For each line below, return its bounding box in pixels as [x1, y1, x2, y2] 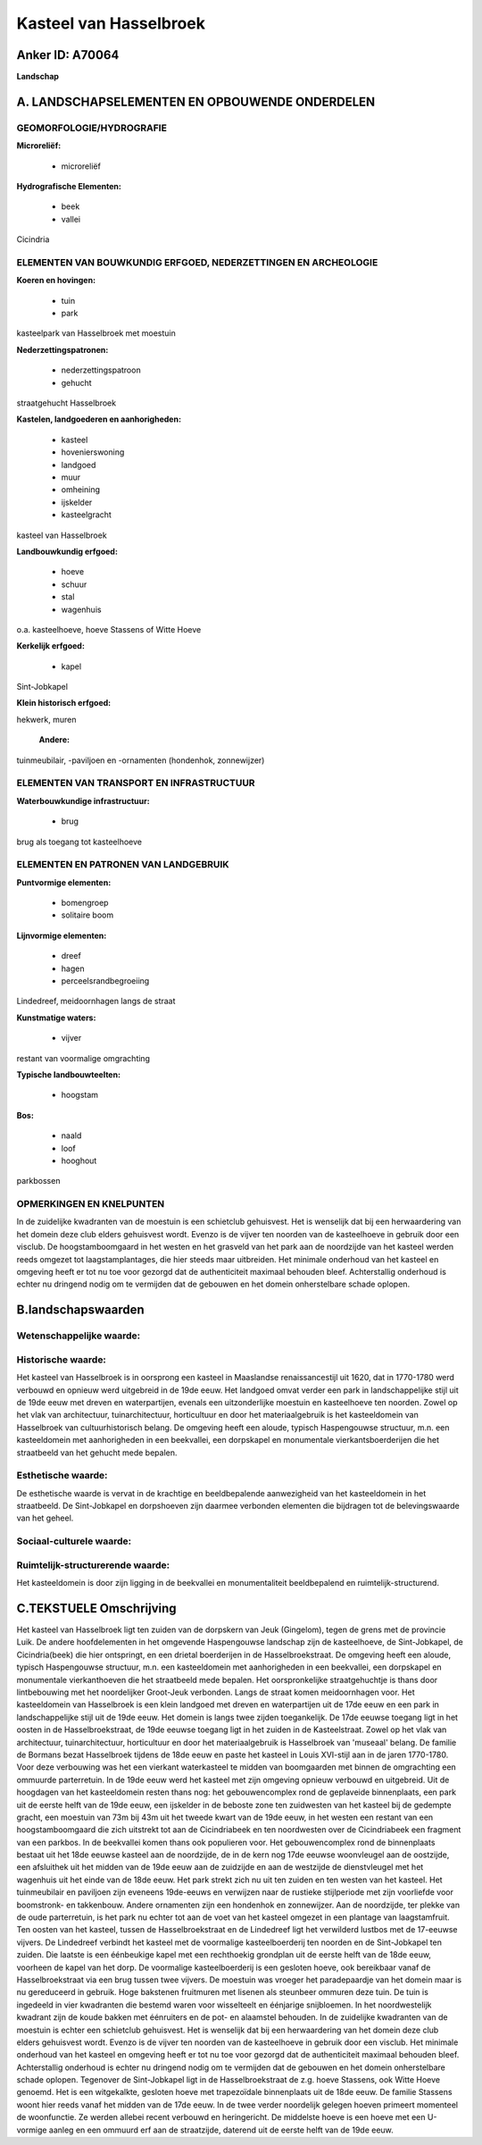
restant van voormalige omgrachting [16, 1052, 151, 1063]
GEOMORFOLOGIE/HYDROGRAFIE [16, 121, 167, 134]
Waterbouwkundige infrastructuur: [16, 795, 151, 806]
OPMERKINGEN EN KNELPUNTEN [16, 1198, 165, 1211]
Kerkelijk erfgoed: [16, 641, 85, 651]
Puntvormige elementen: [16, 876, 112, 888]
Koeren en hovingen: [16, 275, 96, 286]
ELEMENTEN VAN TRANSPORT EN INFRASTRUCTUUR [16, 777, 255, 790]
